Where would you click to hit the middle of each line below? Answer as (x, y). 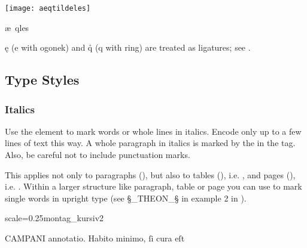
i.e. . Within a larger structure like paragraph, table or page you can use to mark (153, 186)
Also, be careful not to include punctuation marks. (98, 155)
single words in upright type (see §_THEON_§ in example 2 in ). (126, 198)
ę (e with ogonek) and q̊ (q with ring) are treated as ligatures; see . (128, 47)
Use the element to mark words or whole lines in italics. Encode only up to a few (153, 131)
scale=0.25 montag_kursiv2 (54, 218)
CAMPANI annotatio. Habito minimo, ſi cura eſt (95, 238)
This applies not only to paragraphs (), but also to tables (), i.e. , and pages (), (150, 174)
